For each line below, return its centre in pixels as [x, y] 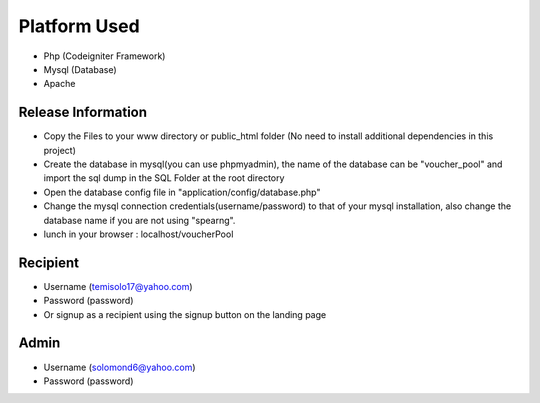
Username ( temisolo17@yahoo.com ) [118, 286]
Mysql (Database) [80, 69]
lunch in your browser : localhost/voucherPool [138, 234]
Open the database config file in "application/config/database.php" [182, 192]
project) [60, 150]
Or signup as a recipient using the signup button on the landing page [185, 314]
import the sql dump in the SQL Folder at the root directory [164, 178]
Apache [59, 84]
